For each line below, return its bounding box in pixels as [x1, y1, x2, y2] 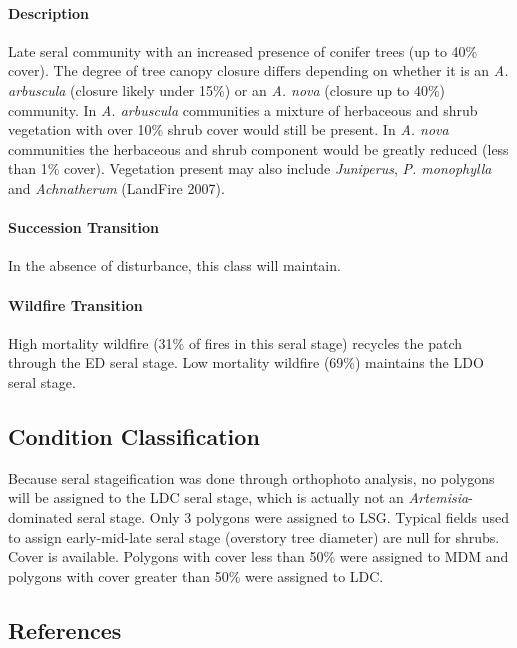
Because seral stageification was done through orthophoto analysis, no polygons [8, 467, 495, 488]
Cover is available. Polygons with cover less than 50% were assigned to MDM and [8, 546, 509, 567]
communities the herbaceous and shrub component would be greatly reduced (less [8, 138, 509, 159]
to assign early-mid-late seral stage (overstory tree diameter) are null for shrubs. [8, 526, 500, 547]
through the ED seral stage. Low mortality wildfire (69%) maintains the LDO [8, 352, 484, 373]
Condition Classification [8, 420, 260, 451]
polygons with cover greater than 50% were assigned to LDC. [8, 565, 384, 586]
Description [8, 2, 90, 23]
